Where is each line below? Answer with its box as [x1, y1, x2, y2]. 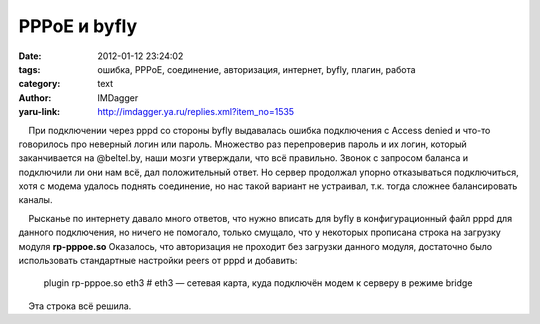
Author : [18, 91, 52, 104]
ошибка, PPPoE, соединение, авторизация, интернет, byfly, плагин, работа [97, 63, 416, 75]
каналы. [18, 194, 53, 206]
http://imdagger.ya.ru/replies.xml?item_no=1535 [97, 106, 295, 118]
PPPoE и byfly [18, 15, 138, 37]
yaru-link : [18, 106, 60, 118]
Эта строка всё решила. [28, 300, 132, 312]
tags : [18, 63, 41, 75]
